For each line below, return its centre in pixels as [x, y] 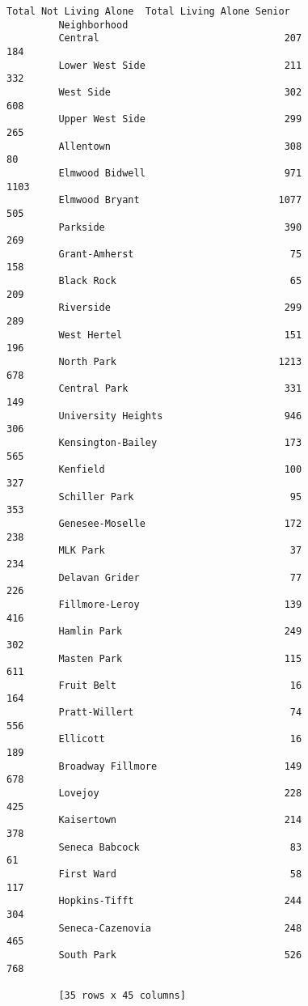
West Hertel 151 [180, 335]
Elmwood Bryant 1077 [180, 200]
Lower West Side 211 [180, 65]
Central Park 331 [180, 389]
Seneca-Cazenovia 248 [180, 928]
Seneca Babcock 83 [180, 847]
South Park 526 [180, 955]
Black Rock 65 [180, 281]
